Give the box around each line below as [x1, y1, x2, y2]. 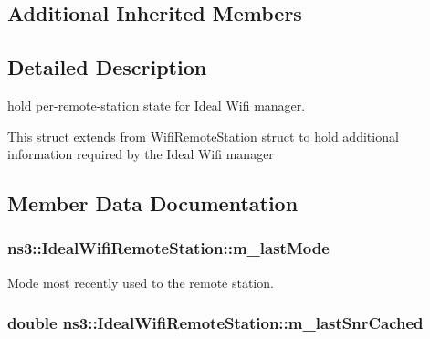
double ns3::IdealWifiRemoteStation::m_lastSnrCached [7, 312, 424, 334]
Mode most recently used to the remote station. [7, 272, 274, 291]
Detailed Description [7, 53, 207, 81]
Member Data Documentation [7, 189, 299, 217]
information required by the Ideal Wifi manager [7, 144, 274, 164]
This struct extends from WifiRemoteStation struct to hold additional [7, 126, 399, 145]
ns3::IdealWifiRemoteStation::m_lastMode [7, 237, 330, 260]
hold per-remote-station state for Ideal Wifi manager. [7, 95, 306, 114]
